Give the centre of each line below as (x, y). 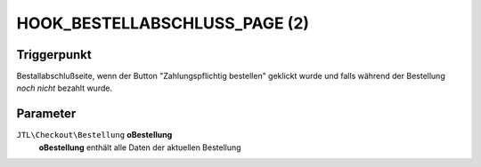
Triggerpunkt (54, 55)
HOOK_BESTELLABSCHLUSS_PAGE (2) (163, 23)
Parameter (46, 114)
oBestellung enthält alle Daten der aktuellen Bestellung (140, 147)
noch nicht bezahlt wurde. (65, 88)
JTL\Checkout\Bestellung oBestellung (94, 135)
